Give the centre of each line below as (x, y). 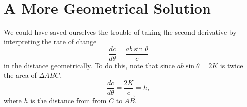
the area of (20, 75)
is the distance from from (68, 100)
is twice (231, 65)
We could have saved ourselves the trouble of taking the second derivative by (120, 32)
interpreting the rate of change (50, 41)
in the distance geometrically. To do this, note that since (89, 65)
